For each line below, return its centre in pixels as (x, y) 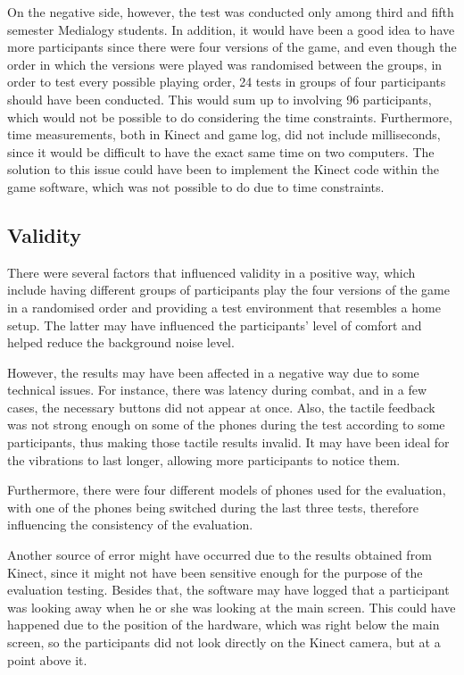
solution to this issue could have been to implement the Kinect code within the (224, 169)
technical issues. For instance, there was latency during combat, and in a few (217, 390)
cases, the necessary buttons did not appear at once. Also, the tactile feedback (221, 407)
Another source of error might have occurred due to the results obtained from (220, 555)
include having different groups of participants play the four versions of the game (228, 290)
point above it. (47, 659)
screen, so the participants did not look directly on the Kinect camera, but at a (224, 642)
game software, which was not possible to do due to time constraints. (196, 186)
